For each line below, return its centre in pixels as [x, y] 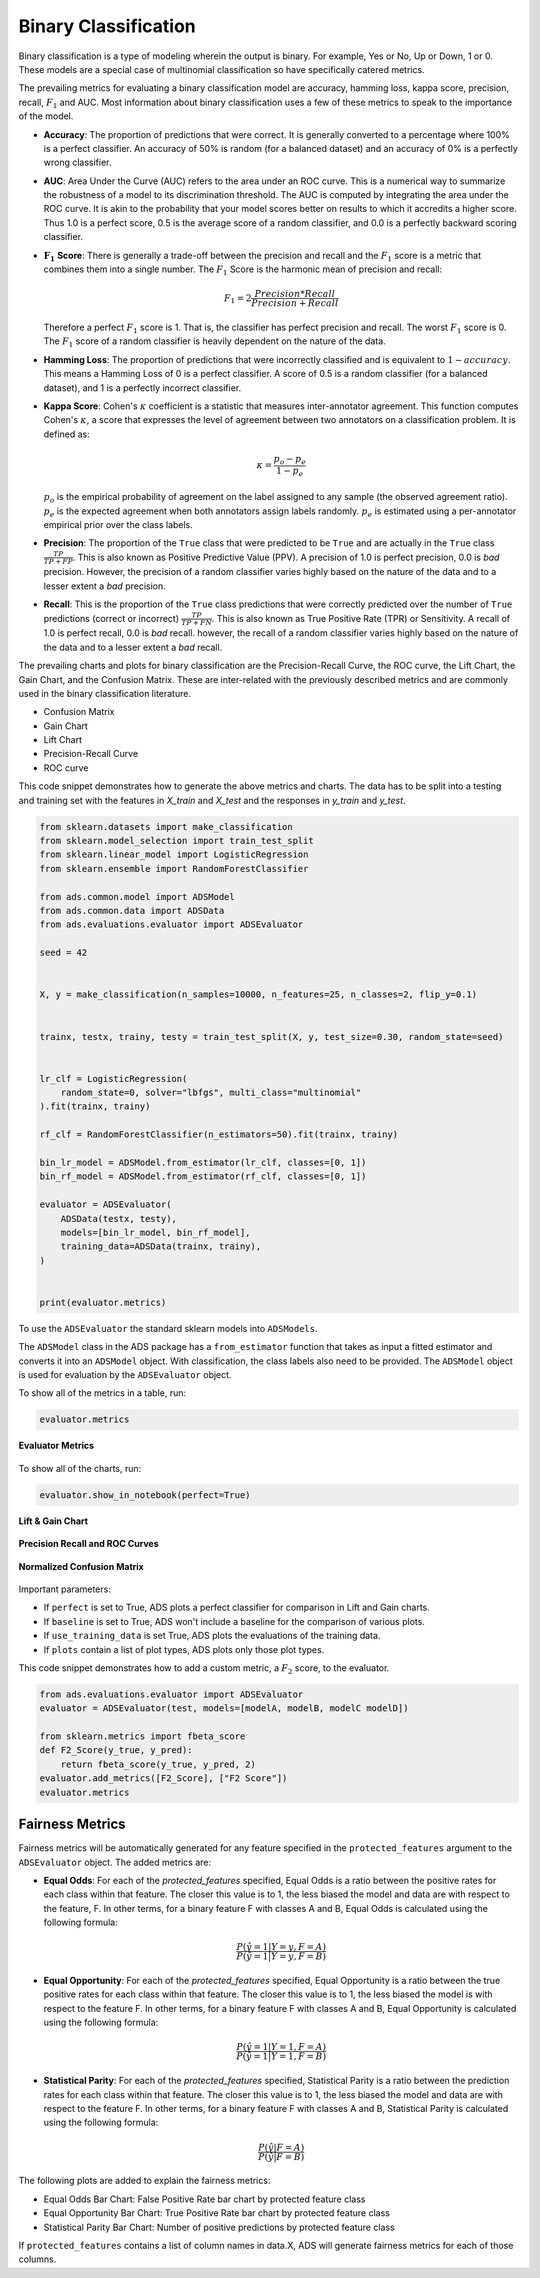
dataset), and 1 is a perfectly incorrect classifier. [142, 387]
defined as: [66, 434]
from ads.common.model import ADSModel [137, 896]
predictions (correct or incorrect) [111, 618]
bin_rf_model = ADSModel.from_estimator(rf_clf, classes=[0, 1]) [203, 1176]
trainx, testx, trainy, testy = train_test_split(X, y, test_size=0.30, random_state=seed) [271, 1036]
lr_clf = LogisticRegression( [113, 1078]
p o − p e [290, 460]
